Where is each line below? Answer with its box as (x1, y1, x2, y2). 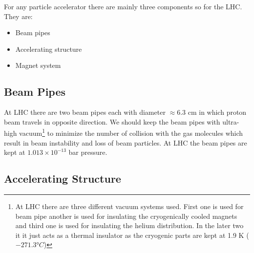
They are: (4, 11, 33, 21)
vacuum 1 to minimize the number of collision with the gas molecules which (19, 126, 243, 138)
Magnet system (15, 60, 61, 70)
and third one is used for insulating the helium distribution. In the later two (15, 220, 244, 231)
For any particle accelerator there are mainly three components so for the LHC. (4, 1, 242, 11)
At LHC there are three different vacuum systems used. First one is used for (15, 201, 244, 211)
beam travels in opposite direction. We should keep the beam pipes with (4, 116, 220, 126)
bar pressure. (68, 147, 107, 157)
